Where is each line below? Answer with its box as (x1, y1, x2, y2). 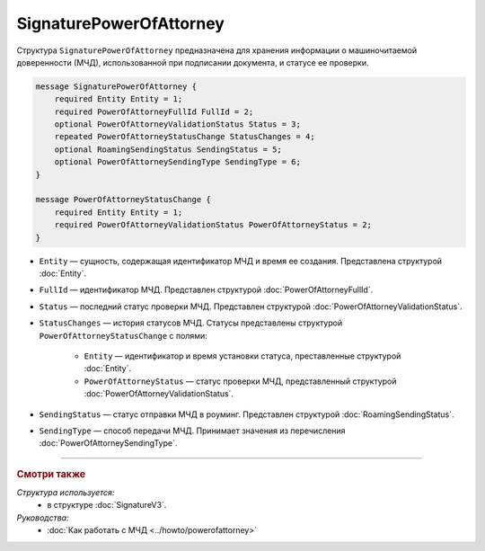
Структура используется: (16, 486, 115, 498)
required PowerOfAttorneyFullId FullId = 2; (54, 106, 254, 117)
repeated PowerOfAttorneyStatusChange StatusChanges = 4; (54, 131, 315, 142)
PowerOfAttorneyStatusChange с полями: (39, 330, 207, 341)
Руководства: (16, 512, 69, 523)
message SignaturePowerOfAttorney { (35, 81, 198, 92)
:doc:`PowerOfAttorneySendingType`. (39, 438, 178, 449)
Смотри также (16, 467, 86, 480)
